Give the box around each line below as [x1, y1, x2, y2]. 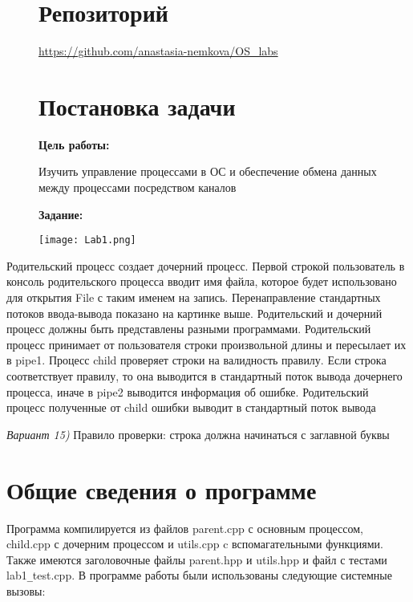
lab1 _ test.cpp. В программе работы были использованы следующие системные [6, 567, 392, 584]
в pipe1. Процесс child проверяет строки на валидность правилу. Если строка [6, 352, 387, 368]
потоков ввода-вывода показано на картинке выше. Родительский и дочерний [6, 304, 383, 321]
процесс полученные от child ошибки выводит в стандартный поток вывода [6, 399, 376, 416]
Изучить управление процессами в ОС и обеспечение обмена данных [38, 163, 377, 180]
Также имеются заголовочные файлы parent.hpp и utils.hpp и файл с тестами [6, 551, 387, 567]
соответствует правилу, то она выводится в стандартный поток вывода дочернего [6, 368, 403, 384]
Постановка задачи [38, 89, 236, 122]
